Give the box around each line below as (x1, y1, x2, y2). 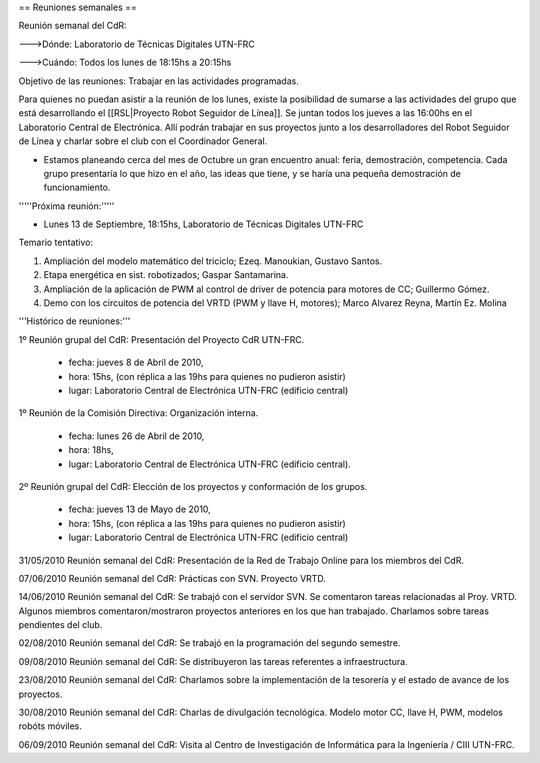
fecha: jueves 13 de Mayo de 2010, (68, 503, 212, 515)
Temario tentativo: (18, 236, 94, 249)
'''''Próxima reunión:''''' (18, 200, 115, 212)
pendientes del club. (18, 619, 103, 631)
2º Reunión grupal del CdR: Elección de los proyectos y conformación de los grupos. (18, 480, 368, 492)
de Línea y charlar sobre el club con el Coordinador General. (18, 135, 268, 147)
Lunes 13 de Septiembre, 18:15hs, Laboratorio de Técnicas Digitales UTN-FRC (43, 218, 364, 230)
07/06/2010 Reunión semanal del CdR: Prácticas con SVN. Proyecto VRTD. (18, 572, 327, 584)
